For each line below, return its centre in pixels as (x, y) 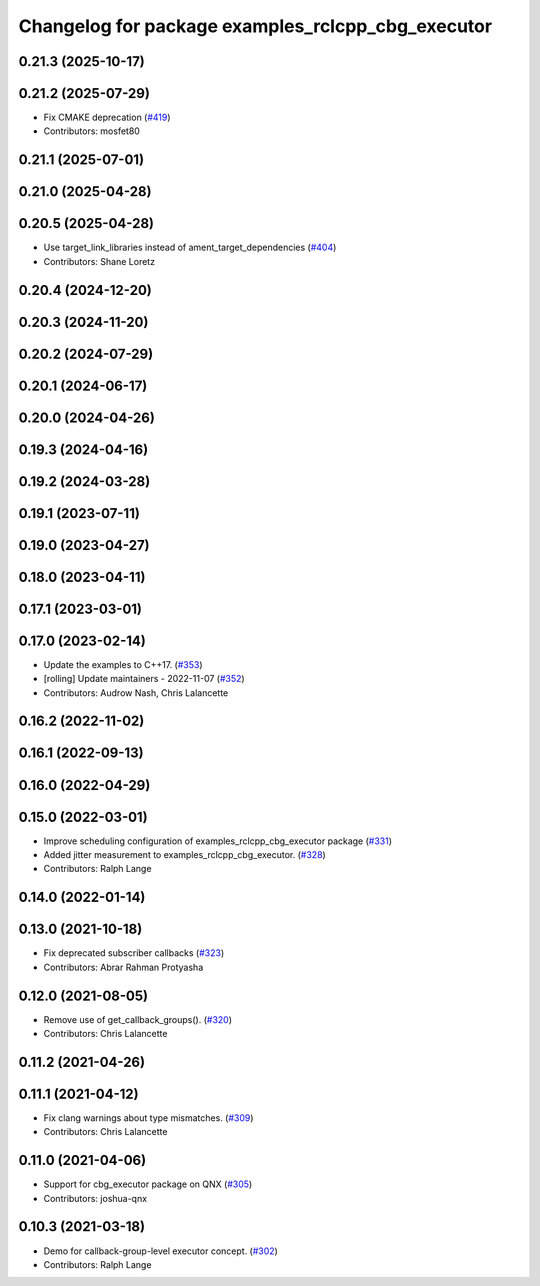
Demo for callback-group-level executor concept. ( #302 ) (161, 1251)
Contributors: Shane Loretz (99, 261)
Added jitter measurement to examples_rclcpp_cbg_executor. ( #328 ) (185, 854)
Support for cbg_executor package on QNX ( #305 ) (148, 1184)
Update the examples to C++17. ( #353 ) (123, 664)
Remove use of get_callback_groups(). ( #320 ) (138, 1019)
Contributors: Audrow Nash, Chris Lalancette (136, 692)
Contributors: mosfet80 (91, 131)
